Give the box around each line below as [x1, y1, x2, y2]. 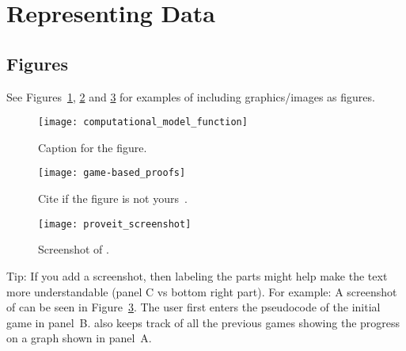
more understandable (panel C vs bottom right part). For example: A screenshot [6, 283, 397, 299]
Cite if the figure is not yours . [38, 190, 188, 207]
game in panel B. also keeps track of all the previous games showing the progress [6, 314, 400, 330]
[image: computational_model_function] [38, 116, 248, 128]
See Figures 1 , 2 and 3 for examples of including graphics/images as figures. [6, 88, 375, 105]
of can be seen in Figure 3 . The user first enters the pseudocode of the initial [6, 299, 381, 315]
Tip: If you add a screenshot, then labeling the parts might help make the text [6, 267, 388, 284]
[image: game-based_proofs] [38, 167, 186, 179]
